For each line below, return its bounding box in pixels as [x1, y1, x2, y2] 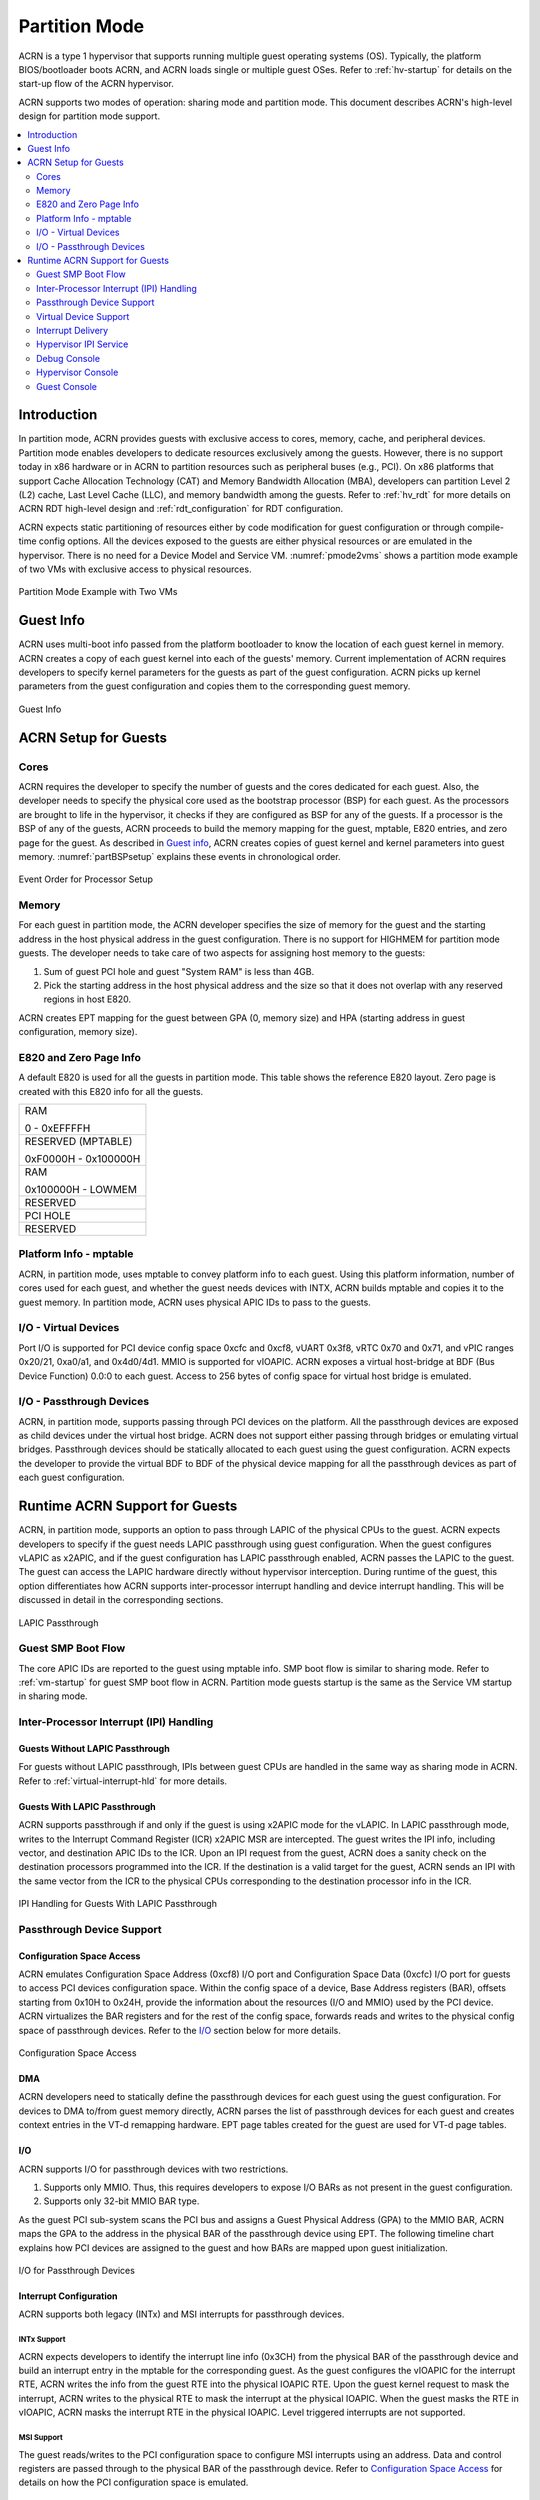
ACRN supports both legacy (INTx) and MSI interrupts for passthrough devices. [18, 2308, 345, 2320]
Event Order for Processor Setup [18, 873, 154, 885]
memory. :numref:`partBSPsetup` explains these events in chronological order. [18, 850, 341, 862]
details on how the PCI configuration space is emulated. [18, 2476, 249, 2489]
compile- [466, 521, 505, 533]
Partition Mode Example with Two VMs [18, 586, 178, 598]
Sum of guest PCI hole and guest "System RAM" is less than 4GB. [43, 965, 315, 977]
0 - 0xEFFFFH [24, 1121, 91, 1135]
